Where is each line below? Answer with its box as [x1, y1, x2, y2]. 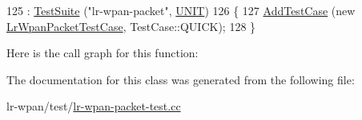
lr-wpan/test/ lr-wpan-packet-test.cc [6, 98, 181, 114]
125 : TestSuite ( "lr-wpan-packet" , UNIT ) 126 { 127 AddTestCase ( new [6, 2, 356, 18]
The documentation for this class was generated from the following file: [6, 71, 355, 87]
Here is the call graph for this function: [6, 45, 199, 61]
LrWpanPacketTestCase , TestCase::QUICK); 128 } [6, 17, 256, 34]
